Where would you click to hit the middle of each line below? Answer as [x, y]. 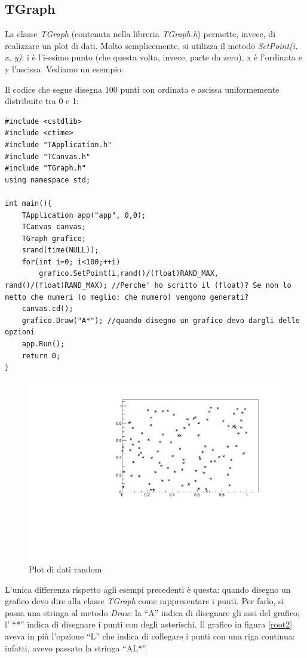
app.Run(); [43, 344]
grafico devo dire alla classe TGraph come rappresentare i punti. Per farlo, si [145, 601]
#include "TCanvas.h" [48, 156]
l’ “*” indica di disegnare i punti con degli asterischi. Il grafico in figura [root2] [149, 624]
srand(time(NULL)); [60, 250]
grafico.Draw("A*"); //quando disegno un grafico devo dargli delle [161, 320]
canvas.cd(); [47, 309]
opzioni [20, 332]
